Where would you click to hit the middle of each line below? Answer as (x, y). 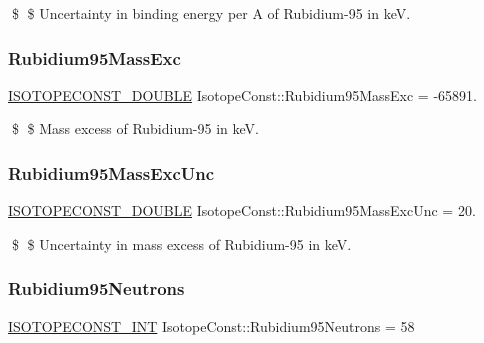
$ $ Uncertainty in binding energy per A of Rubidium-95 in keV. (211, 13)
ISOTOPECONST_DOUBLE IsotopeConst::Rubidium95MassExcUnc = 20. (242, 210)
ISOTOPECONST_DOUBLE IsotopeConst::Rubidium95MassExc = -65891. (242, 94)
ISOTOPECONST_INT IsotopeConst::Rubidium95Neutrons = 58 (211, 325)
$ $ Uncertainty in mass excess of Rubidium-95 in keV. (181, 243)
